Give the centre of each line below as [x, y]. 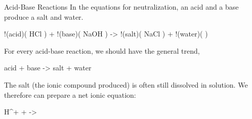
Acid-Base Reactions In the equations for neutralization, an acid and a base [121, 7]
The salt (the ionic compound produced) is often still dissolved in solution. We [126, 84]
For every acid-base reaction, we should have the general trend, [102, 50]
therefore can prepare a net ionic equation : [70, 94]
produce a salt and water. [44, 16]
